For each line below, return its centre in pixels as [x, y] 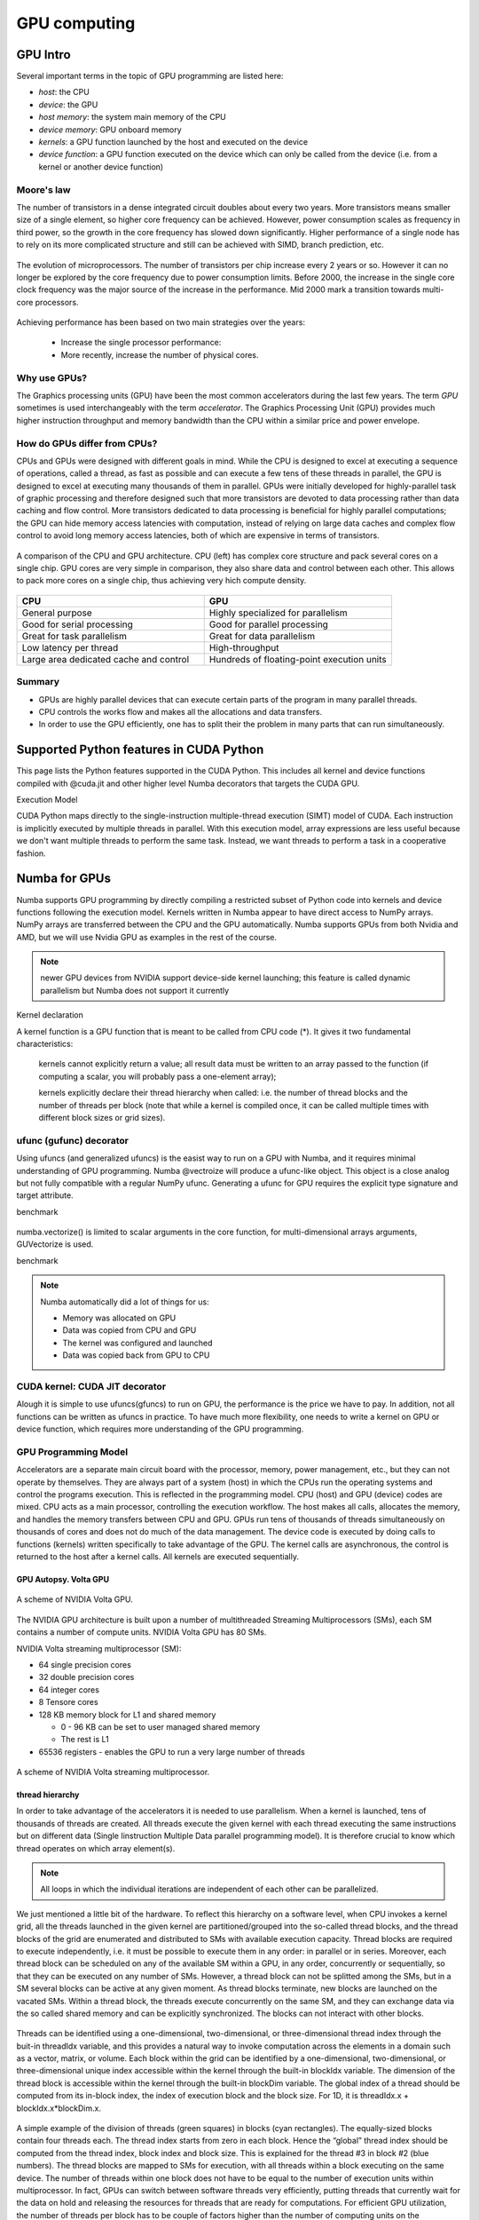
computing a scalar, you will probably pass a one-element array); [157, 1076]
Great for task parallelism [75, 636]
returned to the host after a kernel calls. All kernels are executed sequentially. [157, 1556]
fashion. [31, 853]
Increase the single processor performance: [141, 343]
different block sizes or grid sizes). [102, 1117]
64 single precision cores [85, 1664]
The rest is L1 [85, 1740]
